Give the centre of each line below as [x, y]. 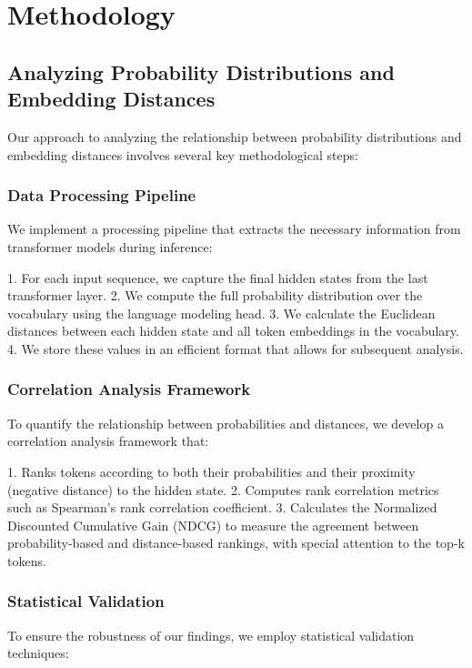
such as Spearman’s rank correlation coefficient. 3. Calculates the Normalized [222, 507]
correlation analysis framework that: [108, 441]
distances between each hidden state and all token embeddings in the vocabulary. [233, 331]
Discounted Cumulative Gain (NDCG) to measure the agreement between [213, 525]
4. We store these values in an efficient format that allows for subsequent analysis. [236, 348]
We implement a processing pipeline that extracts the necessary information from [234, 229]
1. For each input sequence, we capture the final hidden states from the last [218, 277]
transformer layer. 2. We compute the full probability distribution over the [215, 295]
